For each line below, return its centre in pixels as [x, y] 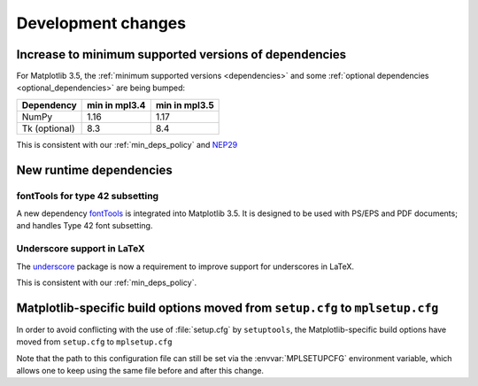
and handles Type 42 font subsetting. [85, 226]
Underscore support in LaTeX [81, 249]
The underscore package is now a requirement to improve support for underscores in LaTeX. [185, 266]
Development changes [101, 23]
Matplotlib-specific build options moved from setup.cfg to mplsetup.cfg [227, 308]
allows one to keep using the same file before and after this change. [140, 371]
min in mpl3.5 [185, 104]
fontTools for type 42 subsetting [88, 196]
